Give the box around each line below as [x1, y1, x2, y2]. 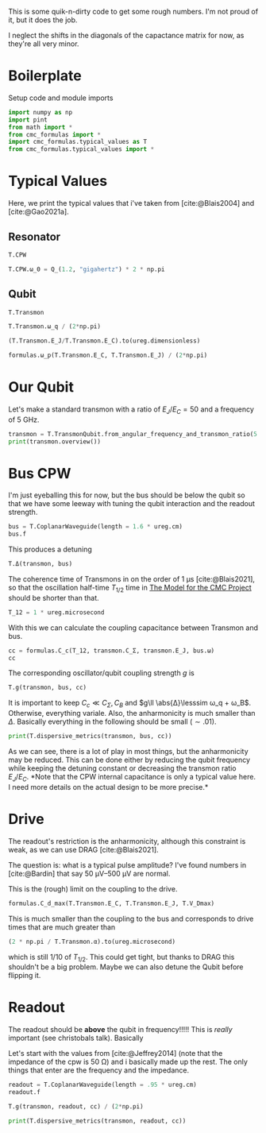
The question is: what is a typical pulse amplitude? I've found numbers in [8, 860, 247, 869]
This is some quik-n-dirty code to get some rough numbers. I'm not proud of [8, 7, 259, 16]
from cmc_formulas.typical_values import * [8, 145, 155, 153]
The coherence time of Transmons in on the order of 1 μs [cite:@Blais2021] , [8, 574, 256, 584]
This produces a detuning [8, 544, 93, 555]
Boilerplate [8, 67, 82, 85]
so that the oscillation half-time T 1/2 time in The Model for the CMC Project [8, 583, 252, 594]
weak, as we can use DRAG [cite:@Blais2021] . [8, 845, 159, 854]
